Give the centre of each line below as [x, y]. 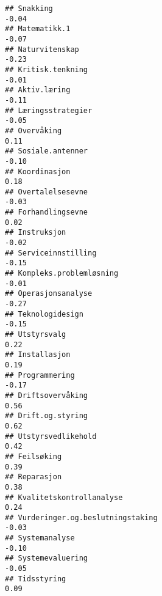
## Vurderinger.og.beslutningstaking [81, 517]
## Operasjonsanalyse [49, 294]
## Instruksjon [36, 233]
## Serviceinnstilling [51, 253]
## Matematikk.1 [38, 29]
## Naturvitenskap [42, 49]
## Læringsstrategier [49, 110]
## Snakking [29, 9]
